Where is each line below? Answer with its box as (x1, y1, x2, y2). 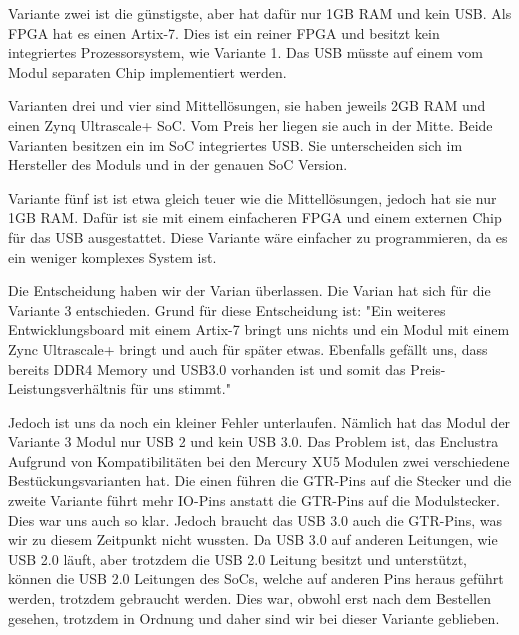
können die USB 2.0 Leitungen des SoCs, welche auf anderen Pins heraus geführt (8, 568, 504, 589)
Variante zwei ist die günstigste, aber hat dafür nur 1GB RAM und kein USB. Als (8, 3, 512, 23)
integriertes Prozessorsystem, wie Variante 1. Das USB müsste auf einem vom (8, 42, 483, 63)
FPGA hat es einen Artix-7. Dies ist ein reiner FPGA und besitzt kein (8, 22, 440, 43)
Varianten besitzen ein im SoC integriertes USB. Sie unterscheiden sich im (8, 134, 463, 155)
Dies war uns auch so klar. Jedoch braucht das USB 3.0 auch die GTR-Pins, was (8, 509, 502, 530)
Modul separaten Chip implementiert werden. (8, 61, 287, 82)
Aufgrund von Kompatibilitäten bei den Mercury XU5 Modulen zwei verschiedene (8, 450, 510, 471)
